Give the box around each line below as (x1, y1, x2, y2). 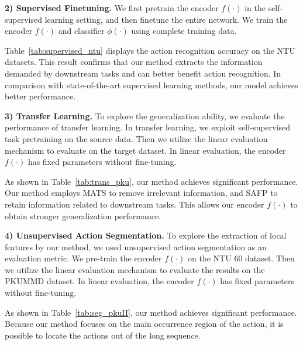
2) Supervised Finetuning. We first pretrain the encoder (5, 2, 219, 13)
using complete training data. (131, 25, 237, 37)
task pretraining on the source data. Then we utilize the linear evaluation (5, 132, 268, 144)
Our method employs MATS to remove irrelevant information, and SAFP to (5, 187, 278, 199)
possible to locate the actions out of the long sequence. (5, 329, 201, 341)
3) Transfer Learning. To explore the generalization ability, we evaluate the (5, 109, 285, 122)
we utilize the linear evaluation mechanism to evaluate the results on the (5, 263, 265, 275)
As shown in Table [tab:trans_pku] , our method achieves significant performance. (5, 175, 298, 187)
